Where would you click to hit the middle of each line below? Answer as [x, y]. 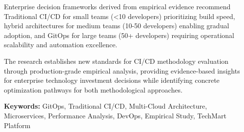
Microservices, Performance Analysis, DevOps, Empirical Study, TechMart [115, 115]
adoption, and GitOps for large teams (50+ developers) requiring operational [119, 35]
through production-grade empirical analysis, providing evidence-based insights [122, 70]
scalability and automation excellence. [61, 45]
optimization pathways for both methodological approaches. [93, 89]
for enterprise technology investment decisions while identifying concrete [112, 80]
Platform [17, 125]
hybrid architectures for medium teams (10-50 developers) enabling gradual [117, 26]
